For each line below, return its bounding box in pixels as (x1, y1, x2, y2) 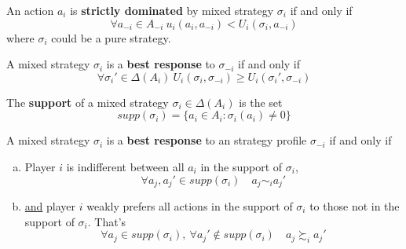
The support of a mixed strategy (6, 93, 169, 110)
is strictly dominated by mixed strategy (70, 2, 274, 18)
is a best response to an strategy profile (106, 132, 307, 148)
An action (6, 2, 54, 18)
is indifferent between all (66, 158, 185, 174)
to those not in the (309, 198, 400, 214)
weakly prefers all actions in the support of (86, 198, 293, 214)
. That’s (87, 213, 126, 229)
